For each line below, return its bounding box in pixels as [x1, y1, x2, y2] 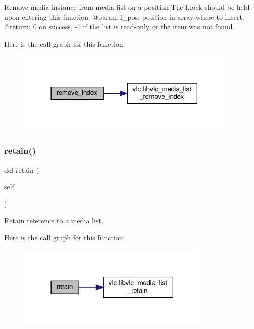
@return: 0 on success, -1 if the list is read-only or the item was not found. [4, 21, 235, 32]
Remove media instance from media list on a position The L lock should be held [4, 2, 250, 12]
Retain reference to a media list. [4, 215, 104, 226]
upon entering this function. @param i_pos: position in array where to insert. [4, 11, 244, 22]
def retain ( [4, 164, 39, 175]
